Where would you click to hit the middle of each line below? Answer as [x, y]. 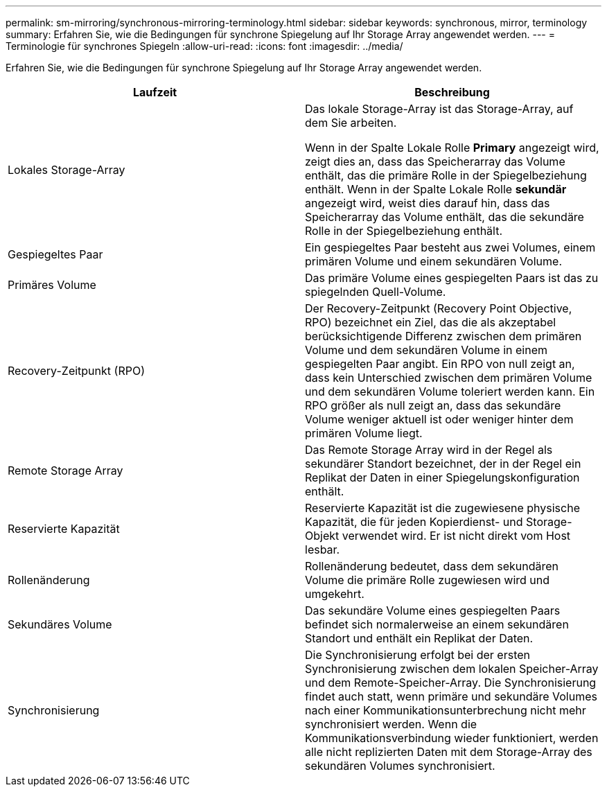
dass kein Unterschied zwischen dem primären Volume [449, 378]
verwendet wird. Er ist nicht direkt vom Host [456, 536]
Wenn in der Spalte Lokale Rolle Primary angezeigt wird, [452, 148]
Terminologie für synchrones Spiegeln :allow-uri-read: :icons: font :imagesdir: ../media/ [204, 46]
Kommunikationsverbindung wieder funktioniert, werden [452, 738]
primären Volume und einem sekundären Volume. [433, 261]
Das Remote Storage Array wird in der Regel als [429, 450]
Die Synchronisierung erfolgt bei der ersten [418, 655]
